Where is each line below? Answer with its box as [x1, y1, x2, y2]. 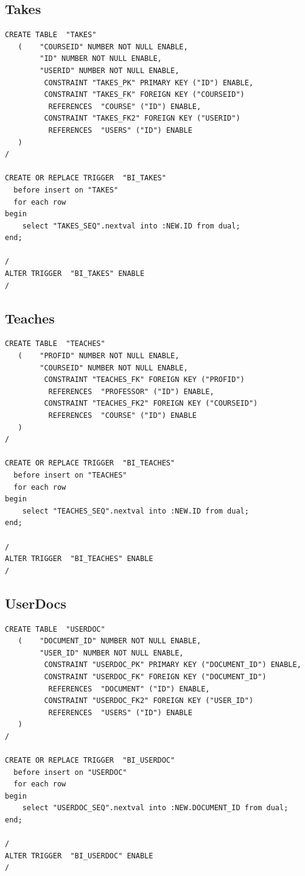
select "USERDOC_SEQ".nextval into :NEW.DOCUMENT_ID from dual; [22, 804, 289, 813]
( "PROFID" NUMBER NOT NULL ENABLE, [18, 351, 180, 361]
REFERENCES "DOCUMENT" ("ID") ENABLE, [48, 684, 210, 693]
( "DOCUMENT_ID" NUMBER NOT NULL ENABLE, [18, 637, 202, 646]
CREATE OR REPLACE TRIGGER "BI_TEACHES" [5, 459, 175, 468]
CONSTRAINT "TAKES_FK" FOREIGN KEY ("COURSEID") [44, 90, 245, 99]
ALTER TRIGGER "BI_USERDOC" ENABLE [5, 851, 153, 860]
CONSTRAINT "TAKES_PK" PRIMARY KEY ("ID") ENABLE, [44, 78, 254, 87]
